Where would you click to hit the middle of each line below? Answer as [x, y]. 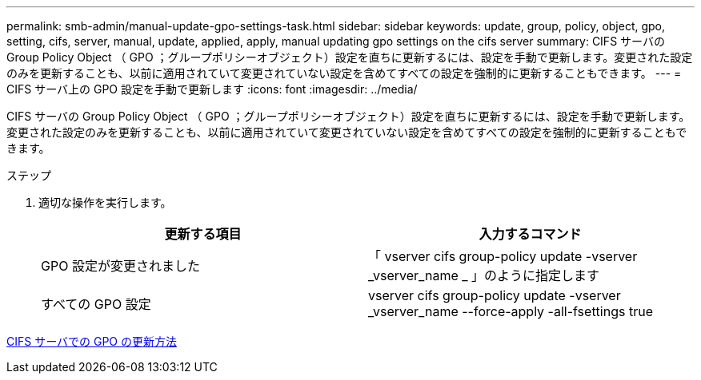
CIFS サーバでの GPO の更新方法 [92, 341]
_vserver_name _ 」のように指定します [484, 275]
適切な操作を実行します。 [105, 202]
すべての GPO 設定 [96, 304]
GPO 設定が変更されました [120, 266]
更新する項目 [203, 234]
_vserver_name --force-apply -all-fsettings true [511, 311]
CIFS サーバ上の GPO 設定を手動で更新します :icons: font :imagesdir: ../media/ [212, 89]
